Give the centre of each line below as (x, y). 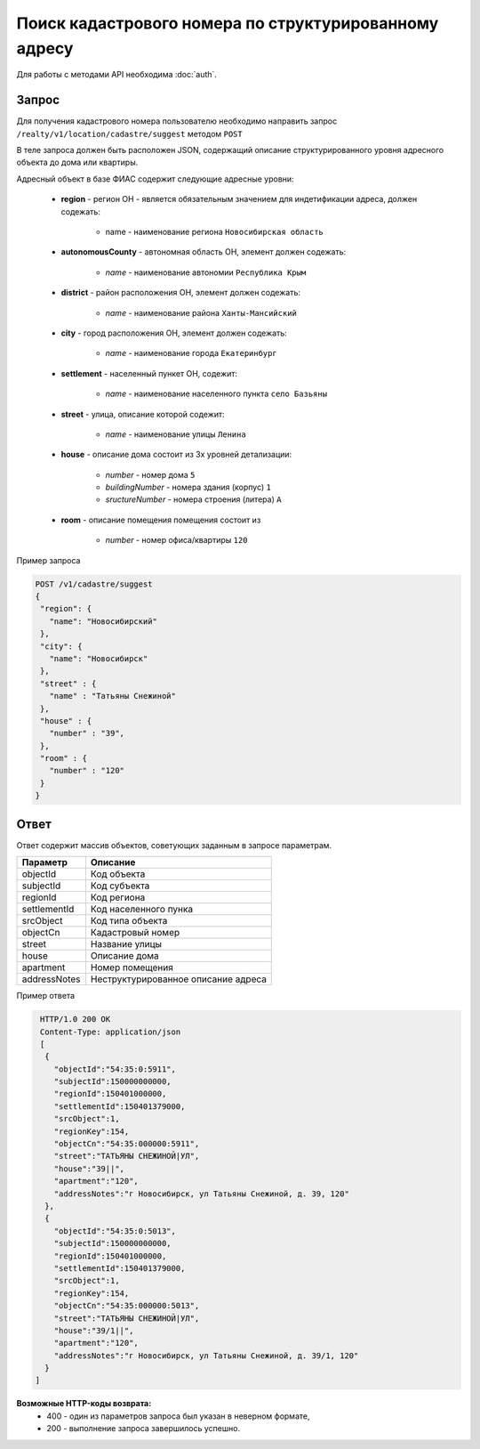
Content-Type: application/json (111, 1032)
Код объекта (118, 874)
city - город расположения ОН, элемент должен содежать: (174, 333)
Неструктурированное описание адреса (178, 979)
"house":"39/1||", (94, 1330)
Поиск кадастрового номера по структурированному (228, 23)
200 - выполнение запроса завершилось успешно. (143, 1429)
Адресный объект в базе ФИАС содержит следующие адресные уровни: (155, 179)
